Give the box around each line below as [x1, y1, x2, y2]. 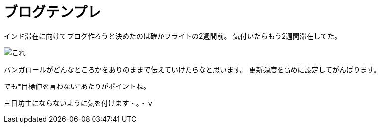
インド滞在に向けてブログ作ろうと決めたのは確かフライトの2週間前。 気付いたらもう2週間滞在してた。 [4, 31, 342, 40]
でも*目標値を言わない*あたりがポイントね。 [4, 82, 151, 90]
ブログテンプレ [4, 4, 101, 21]
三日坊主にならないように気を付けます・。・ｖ [4, 98, 154, 107]
